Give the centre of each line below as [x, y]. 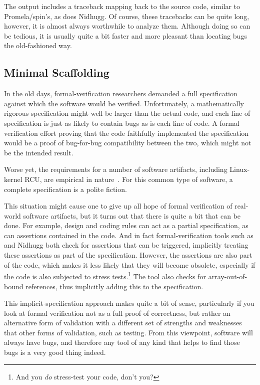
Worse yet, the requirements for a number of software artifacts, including [116, 169]
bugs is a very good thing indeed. [55, 352]
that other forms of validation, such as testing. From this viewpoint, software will [128, 332]
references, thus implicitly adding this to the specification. [114, 286]
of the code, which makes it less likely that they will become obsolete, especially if [130, 264]
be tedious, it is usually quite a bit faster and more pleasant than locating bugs [125, 35]
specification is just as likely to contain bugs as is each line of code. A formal [122, 123]
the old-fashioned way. [38, 45]
